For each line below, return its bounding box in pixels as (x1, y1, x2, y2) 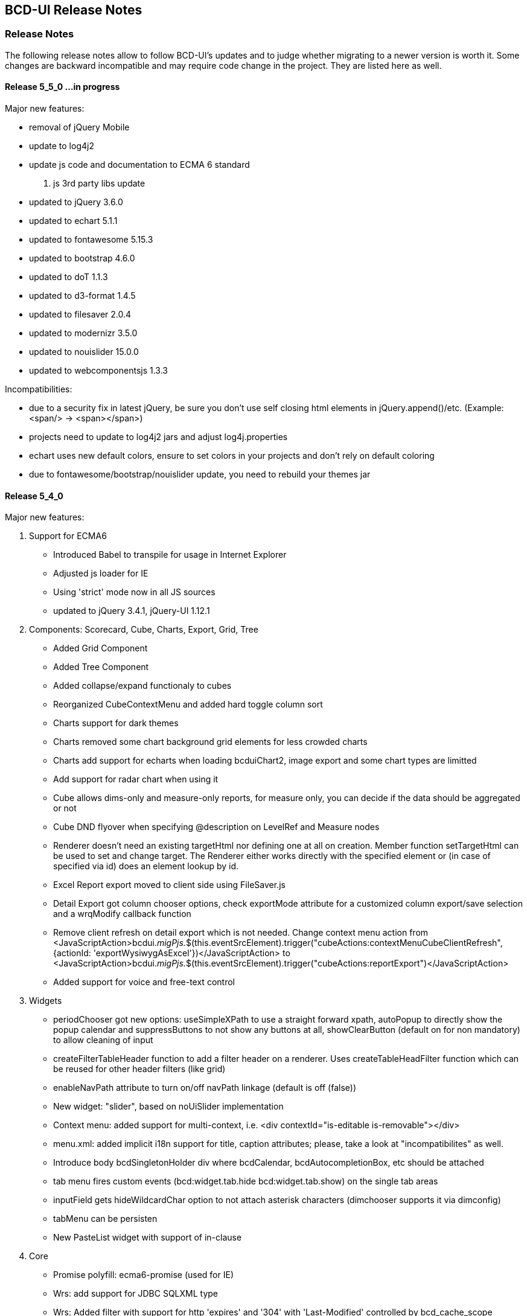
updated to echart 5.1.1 (29, 216, 118, 226)
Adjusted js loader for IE (53, 568, 149, 579)
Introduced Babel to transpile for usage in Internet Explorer (53, 549, 287, 560)
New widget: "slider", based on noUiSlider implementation (53, 1101, 284, 1112)
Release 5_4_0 (5, 490, 63, 501)
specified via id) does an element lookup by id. (53, 861, 239, 872)
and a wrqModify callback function (53, 909, 191, 919)
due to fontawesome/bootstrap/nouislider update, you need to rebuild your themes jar (29, 469, 371, 480)
